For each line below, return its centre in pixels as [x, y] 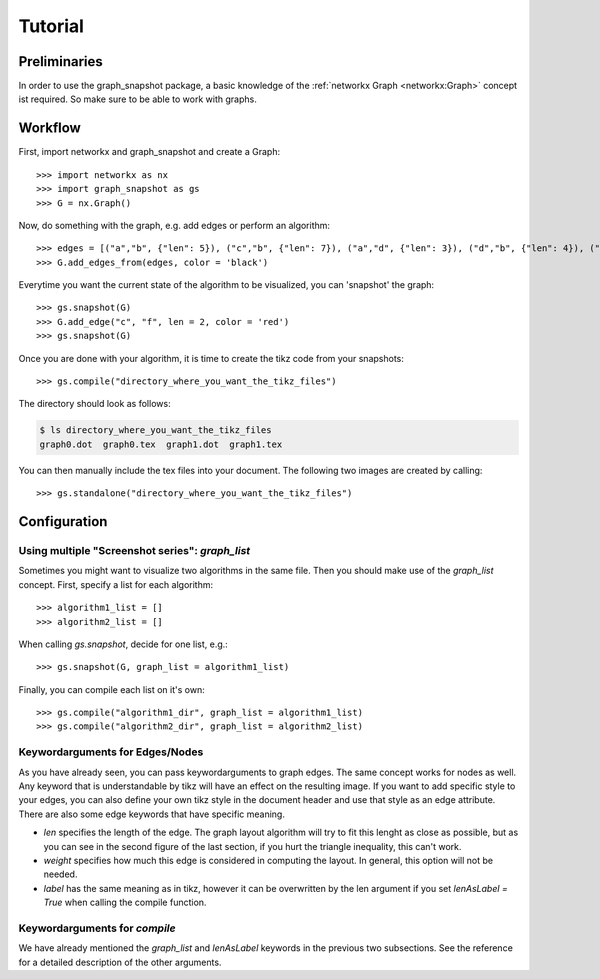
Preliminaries [61, 61]
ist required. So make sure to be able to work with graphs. [137, 99]
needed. [60, 874]
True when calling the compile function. [125, 902]
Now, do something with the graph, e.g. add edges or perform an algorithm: [174, 225]
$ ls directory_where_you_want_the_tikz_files [155, 430]
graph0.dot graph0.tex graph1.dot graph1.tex [161, 444]
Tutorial [51, 26]
